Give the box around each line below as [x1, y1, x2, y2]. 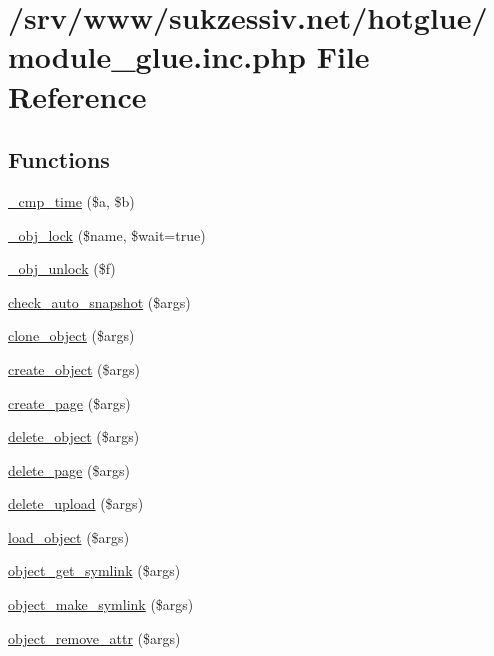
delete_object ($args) [8, 426, 140, 447]
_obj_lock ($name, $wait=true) [8, 224, 206, 245]
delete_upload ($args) [8, 493, 144, 514]
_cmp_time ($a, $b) [8, 190, 135, 211]
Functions [8, 144, 110, 175]
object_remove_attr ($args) [8, 627, 181, 648]
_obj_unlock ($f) [8, 258, 116, 279]
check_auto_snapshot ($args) [8, 291, 191, 312]
